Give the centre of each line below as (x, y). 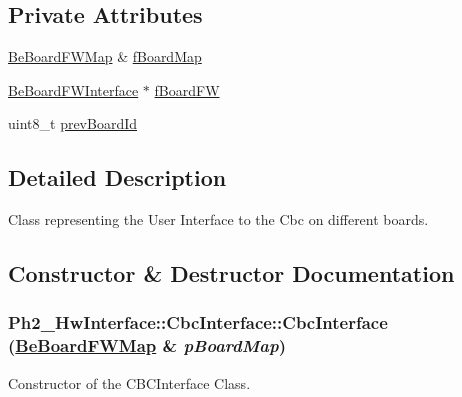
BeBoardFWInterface (73, 89)
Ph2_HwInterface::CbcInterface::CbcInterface (198, 322)
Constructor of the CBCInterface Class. (129, 382)
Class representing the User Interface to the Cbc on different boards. (218, 219)
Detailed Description (117, 177)
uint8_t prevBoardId (73, 123)
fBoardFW (187, 89)
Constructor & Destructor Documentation (231, 273)
